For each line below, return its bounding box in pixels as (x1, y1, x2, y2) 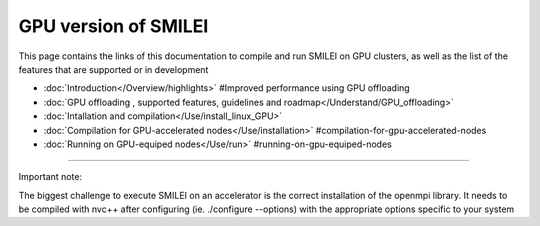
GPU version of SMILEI (18, 15, 209, 37)
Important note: (18, 171, 83, 183)
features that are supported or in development (18, 63, 209, 75)
